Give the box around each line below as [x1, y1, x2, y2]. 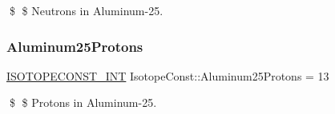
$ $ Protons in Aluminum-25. [9, 94, 157, 111]
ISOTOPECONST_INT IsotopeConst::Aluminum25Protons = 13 [6, 67, 329, 84]
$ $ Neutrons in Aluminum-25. [9, 2, 163, 18]
